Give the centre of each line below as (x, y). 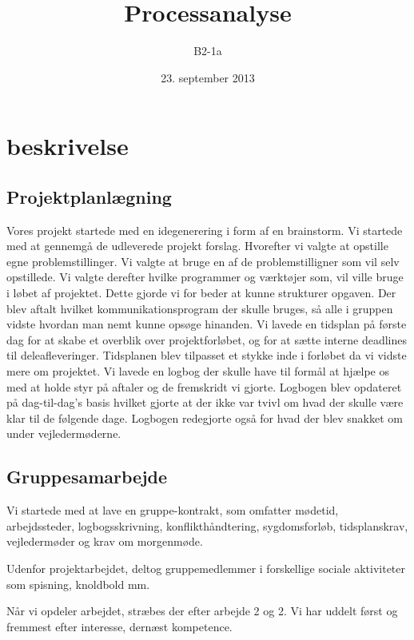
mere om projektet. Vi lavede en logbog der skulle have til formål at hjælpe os (198, 371)
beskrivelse (68, 146)
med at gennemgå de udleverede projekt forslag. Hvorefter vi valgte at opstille (197, 246)
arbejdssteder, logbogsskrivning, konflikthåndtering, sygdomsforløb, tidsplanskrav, (207, 525)
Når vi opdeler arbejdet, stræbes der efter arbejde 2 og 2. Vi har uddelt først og (202, 611)
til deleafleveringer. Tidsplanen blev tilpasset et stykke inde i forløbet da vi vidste (207, 355)
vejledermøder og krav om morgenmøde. (105, 541)
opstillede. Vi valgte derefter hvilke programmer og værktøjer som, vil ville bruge (205, 277)
